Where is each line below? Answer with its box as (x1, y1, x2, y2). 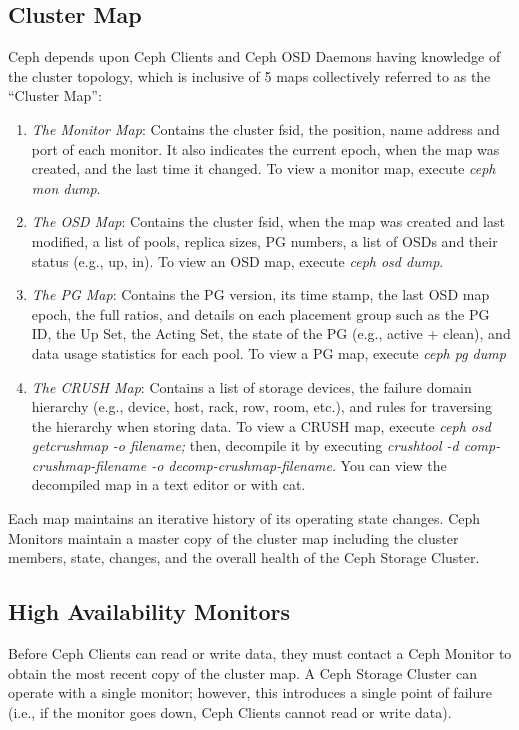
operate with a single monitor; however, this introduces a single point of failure (8, 682, 492, 703)
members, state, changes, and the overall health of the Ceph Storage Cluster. (8, 547, 480, 568)
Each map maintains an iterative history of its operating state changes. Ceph (8, 508, 481, 529)
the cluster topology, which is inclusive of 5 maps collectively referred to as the (8, 65, 491, 86)
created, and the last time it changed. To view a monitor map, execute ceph (31, 158, 496, 179)
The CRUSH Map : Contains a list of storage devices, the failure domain (31, 376, 472, 397)
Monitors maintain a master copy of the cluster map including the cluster (8, 527, 459, 548)
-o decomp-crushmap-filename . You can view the (151, 454, 447, 475)
